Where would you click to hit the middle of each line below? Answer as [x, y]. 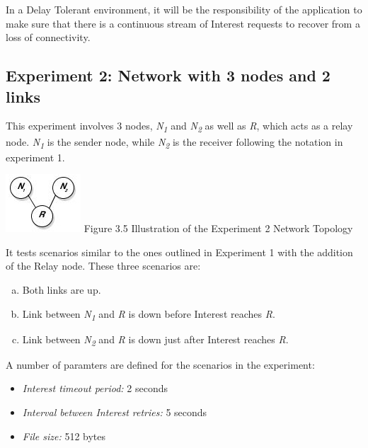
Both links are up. [62, 289]
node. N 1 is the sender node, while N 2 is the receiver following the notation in [174, 142]
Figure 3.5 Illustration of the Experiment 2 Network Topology [218, 228]
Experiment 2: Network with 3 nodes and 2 [168, 75]
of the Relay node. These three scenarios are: [103, 266]
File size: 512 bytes [64, 436]
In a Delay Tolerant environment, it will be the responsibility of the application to [184, 9]
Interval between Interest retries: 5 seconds [115, 412]
